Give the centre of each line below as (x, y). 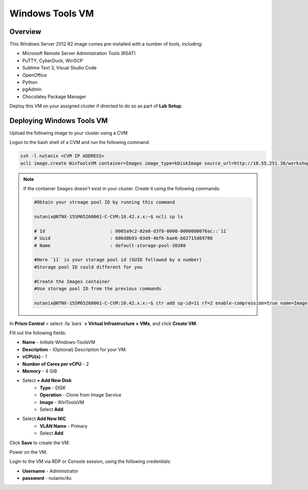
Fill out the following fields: (38, 333)
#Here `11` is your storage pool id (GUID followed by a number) (118, 260)
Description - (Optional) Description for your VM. (74, 349)
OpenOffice (35, 75)
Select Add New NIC (44, 419)
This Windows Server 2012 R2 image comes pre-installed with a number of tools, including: (106, 44)
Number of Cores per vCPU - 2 (56, 364)
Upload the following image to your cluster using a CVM (69, 133)
